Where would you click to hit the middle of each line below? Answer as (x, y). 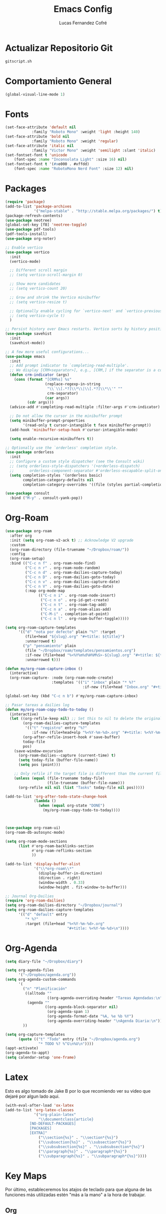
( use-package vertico (27, 252)
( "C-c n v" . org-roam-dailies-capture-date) (73, 582)
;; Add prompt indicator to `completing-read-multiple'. (69, 366)
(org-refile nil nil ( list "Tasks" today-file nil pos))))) (81, 787)
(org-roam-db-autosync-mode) (35, 832)
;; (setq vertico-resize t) (39, 302)
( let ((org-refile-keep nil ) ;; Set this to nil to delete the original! (87, 719)
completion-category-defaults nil (58, 480)
